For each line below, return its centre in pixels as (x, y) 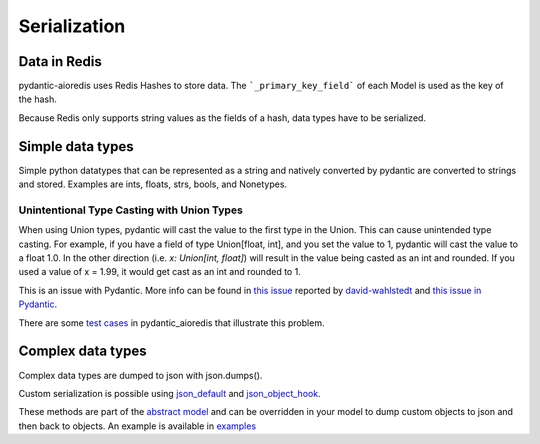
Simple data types (76, 146)
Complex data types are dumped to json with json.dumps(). (140, 375)
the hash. (37, 99)
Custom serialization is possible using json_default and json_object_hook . (169, 393)
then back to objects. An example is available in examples (137, 426)
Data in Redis (60, 61)
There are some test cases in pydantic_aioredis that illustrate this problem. (171, 322)
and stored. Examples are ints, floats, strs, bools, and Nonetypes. (153, 184)
